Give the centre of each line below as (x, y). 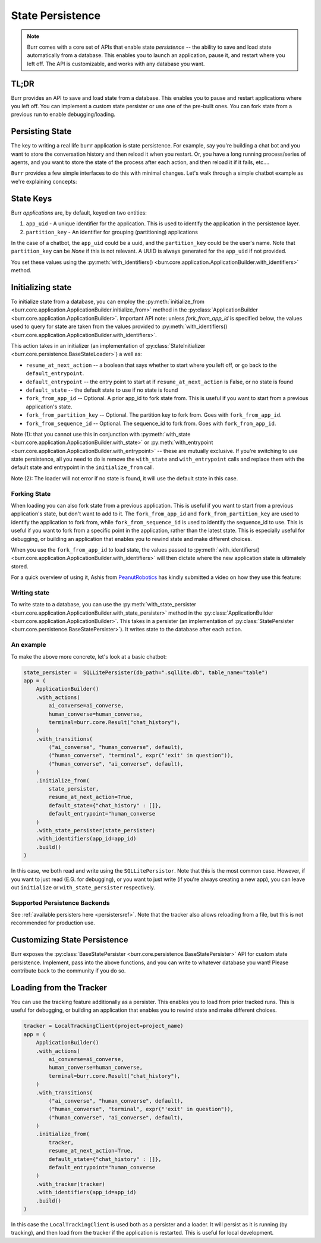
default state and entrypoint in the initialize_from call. (83, 467)
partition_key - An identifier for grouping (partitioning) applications (112, 232)
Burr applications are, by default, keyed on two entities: (79, 213)
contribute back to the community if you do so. (68, 971)
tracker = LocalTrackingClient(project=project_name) (103, 1026)
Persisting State (41, 132)
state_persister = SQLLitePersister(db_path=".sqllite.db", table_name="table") (146, 672)
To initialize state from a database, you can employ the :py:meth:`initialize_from (108, 302)
